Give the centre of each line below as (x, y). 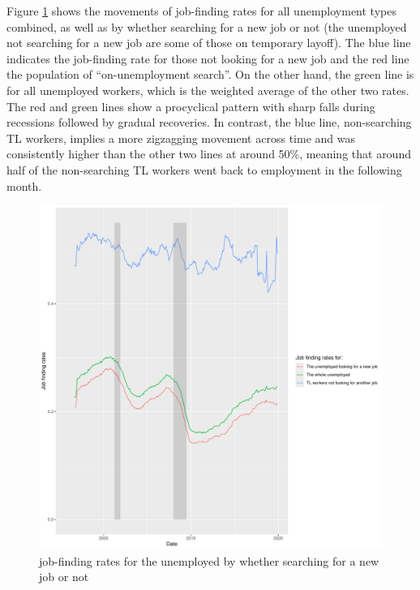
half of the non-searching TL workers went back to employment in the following (204, 169)
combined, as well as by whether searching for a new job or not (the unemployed (207, 26)
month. (24, 185)
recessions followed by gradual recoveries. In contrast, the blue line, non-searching (209, 122)
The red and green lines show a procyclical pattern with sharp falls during (191, 106)
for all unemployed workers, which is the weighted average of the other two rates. (208, 90)
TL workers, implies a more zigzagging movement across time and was (181, 138)
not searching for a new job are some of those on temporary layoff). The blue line (209, 43)
